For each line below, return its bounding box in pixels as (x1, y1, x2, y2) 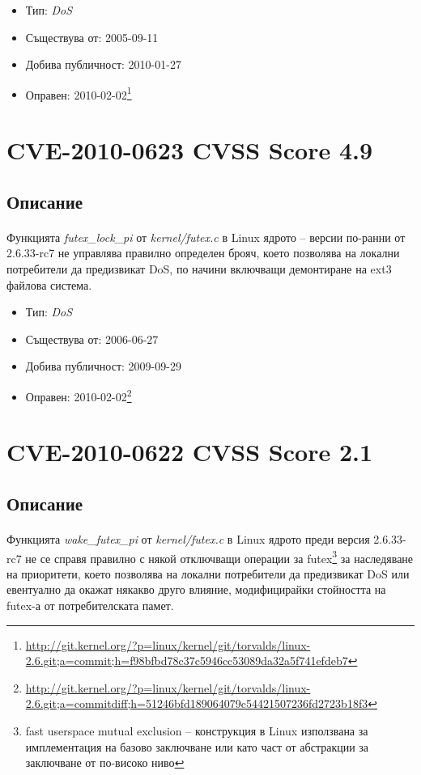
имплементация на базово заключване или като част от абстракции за (25, 738, 369, 755)
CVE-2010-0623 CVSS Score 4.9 (6, 133, 373, 167)
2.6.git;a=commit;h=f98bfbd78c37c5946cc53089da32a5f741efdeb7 (25, 652, 348, 669)
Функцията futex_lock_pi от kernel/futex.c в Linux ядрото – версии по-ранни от (6, 228, 406, 245)
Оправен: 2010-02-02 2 (25, 385, 132, 404)
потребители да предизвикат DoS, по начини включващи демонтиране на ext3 (6, 260, 392, 277)
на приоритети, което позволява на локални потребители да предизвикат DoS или (6, 565, 410, 582)
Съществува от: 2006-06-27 (25, 330, 159, 347)
